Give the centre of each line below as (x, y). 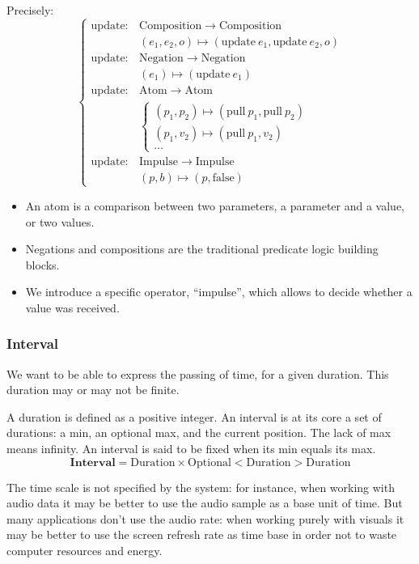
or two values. (60, 221)
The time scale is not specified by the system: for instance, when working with (201, 487)
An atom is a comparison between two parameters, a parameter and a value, (215, 205)
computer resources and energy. (85, 551)
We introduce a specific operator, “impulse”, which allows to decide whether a (219, 292)
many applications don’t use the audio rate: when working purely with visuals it (205, 518)
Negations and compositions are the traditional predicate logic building (202, 249)
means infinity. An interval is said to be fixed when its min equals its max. (191, 449)
